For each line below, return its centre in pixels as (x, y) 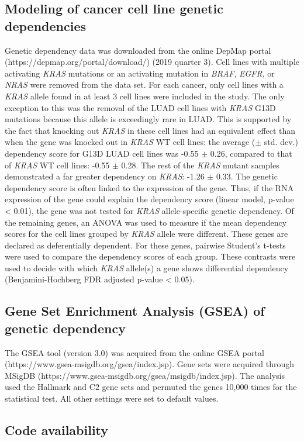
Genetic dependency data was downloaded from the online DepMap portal (138, 50)
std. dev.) (281, 142)
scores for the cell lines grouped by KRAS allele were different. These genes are (146, 234)
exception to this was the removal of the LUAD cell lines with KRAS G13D (140, 107)
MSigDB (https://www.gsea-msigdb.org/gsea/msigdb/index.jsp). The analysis (145, 375)
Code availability (57, 430)
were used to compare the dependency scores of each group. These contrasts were (150, 256)
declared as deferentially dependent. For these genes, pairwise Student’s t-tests (145, 245)
